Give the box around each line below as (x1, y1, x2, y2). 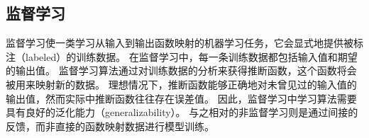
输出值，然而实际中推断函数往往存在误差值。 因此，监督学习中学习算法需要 (6, 91, 357, 105)
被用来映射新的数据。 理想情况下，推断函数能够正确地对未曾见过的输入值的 (6, 76, 357, 91)
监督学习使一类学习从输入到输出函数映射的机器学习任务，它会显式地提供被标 (6, 35, 363, 50)
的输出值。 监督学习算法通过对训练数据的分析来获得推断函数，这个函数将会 (6, 63, 357, 78)
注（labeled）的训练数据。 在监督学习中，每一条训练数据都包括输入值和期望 (6, 49, 358, 64)
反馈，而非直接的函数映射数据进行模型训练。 (6, 118, 214, 133)
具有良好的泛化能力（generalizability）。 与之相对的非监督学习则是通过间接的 (6, 105, 358, 120)
